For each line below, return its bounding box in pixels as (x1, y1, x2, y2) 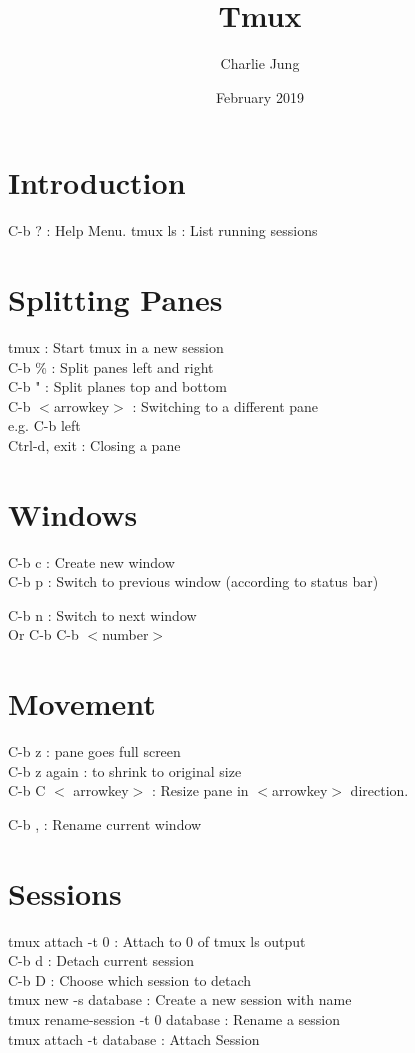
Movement (8, 683, 156, 724)
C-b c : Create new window (8, 551, 175, 572)
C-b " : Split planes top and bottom (8, 376, 227, 397)
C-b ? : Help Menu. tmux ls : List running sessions (8, 220, 318, 241)
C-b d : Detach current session (8, 950, 194, 971)
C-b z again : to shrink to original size (8, 760, 242, 781)
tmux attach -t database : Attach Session (8, 1028, 260, 1049)
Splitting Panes (8, 279, 223, 320)
